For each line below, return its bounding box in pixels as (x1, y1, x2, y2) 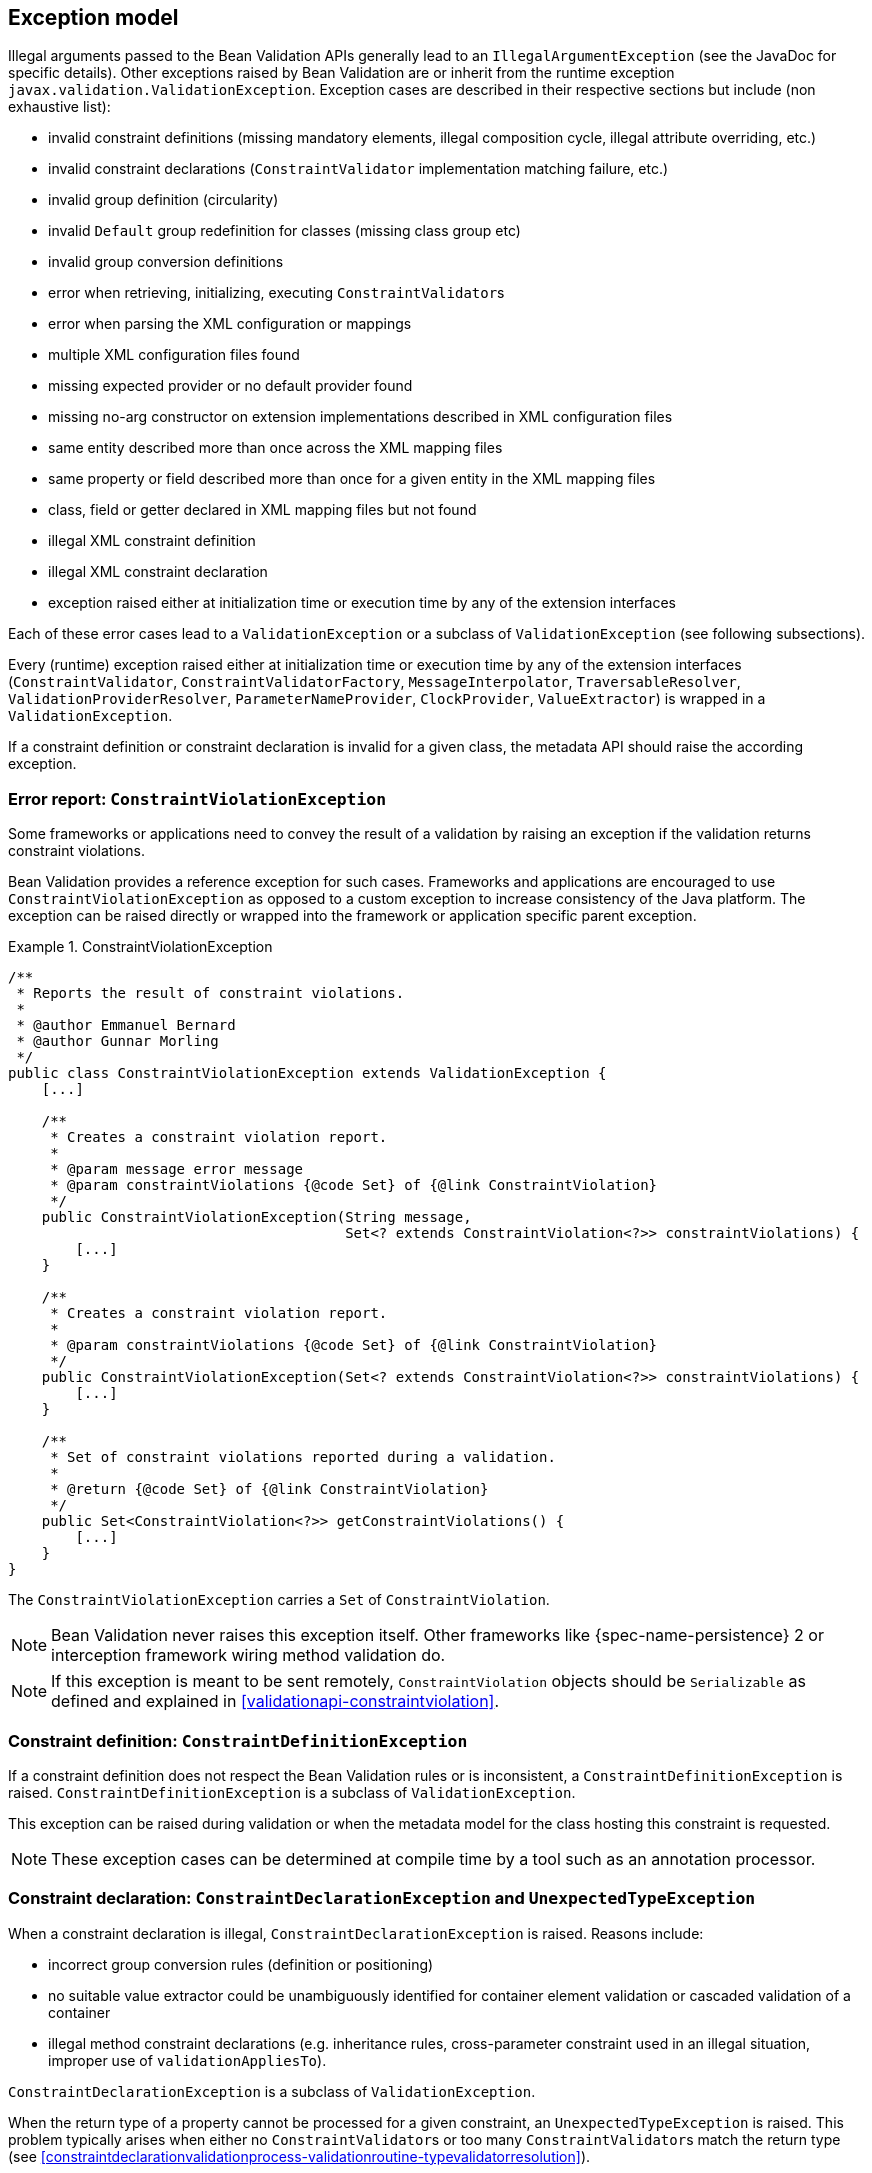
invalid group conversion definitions (48, 253, 284, 271)
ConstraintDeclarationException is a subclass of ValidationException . (8, 2082, 536, 2100)
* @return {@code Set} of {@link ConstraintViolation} (50, 1481, 489, 1498)
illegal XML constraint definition (48, 532, 256, 550)
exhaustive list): (8, 98, 111, 116)
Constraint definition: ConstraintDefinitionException (8, 1730, 468, 1751)
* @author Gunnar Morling (16, 1033, 219, 1050)
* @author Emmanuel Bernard (16, 1017, 236, 1034)
